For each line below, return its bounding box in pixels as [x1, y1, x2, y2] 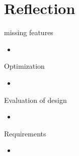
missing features [4, 27, 53, 38]
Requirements [4, 128, 46, 138]
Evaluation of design [4, 94, 67, 105]
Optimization [4, 61, 45, 71]
